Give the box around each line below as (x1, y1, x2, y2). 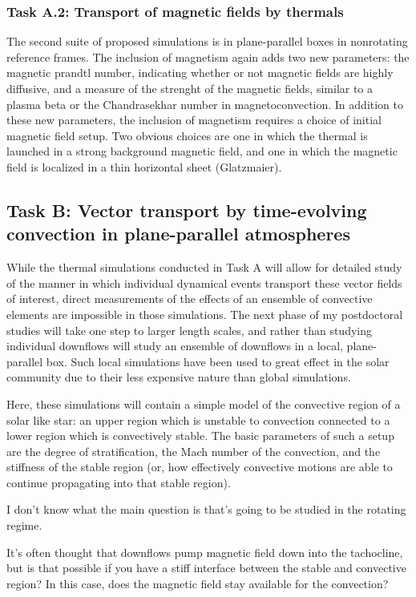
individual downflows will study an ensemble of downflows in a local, (6, 337, 343, 354)
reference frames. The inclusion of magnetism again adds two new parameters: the (6, 48, 410, 65)
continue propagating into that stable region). (6, 474, 231, 490)
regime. (6, 517, 42, 534)
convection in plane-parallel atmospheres (6, 221, 350, 246)
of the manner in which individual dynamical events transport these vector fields (6, 274, 402, 291)
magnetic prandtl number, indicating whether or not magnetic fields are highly (6, 64, 394, 81)
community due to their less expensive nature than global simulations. (6, 369, 351, 385)
